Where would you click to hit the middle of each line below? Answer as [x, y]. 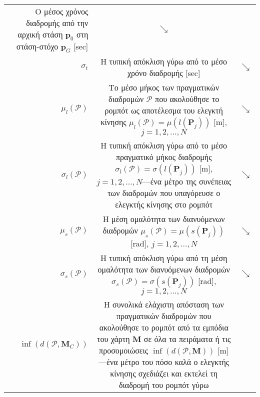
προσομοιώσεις [124, 350]
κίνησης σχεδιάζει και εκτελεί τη [164, 373]
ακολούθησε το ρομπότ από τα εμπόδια [164, 327]
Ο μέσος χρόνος [62, 11]
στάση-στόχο [37, 46]
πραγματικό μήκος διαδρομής [164, 157]
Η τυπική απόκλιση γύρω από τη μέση [164, 258]
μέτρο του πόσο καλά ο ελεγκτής [175, 362]
